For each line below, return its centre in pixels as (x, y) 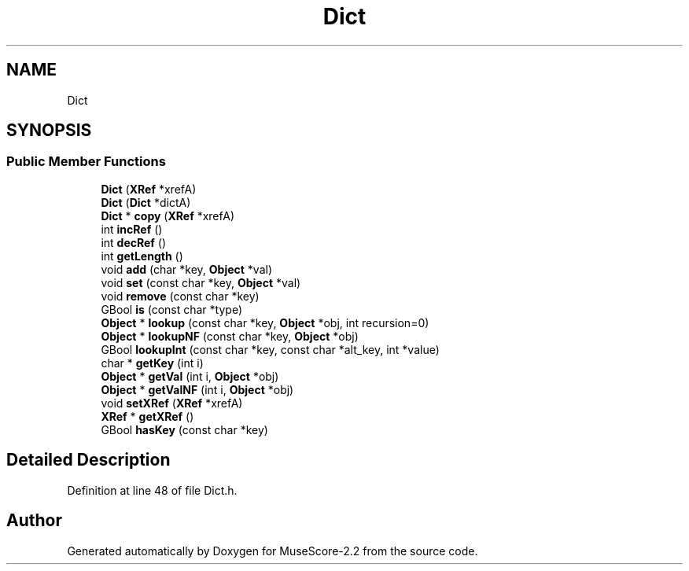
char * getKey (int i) (152, 363)
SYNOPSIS (49, 131)
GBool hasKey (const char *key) (184, 429)
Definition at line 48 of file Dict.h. (152, 490)
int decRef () (134, 242)
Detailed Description (88, 460)
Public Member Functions (86, 162)
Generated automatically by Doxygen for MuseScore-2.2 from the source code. (273, 551)
